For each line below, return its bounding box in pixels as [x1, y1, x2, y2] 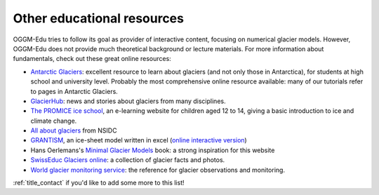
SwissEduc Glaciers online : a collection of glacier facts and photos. [30, 156, 225, 164]
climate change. [30, 116, 77, 125]
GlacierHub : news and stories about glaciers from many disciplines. [30, 97, 226, 105]
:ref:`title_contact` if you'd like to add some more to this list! [13, 179, 185, 187]
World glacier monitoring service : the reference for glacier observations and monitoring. [30, 166, 286, 174]
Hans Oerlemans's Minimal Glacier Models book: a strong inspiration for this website [30, 146, 275, 154]
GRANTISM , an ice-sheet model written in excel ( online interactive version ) [30, 136, 247, 144]
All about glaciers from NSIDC [30, 126, 117, 135]
